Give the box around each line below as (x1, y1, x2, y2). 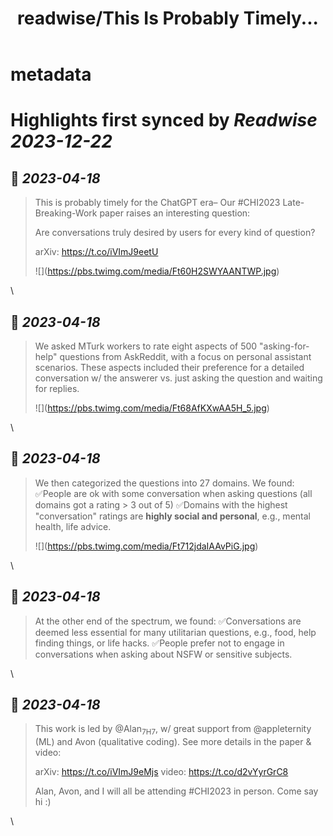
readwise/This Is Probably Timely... (17, 7, 319, 30)
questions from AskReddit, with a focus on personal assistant (59, 351, 312, 362)
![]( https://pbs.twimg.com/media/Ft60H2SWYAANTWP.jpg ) (34, 265, 280, 277)
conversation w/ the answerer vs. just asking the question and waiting (34, 372, 323, 384)
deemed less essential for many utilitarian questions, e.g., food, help (34, 626, 317, 638)
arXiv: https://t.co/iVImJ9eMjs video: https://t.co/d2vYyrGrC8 (34, 766, 289, 778)
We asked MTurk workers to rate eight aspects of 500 (34, 340, 258, 352)
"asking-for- (259, 340, 310, 352)
